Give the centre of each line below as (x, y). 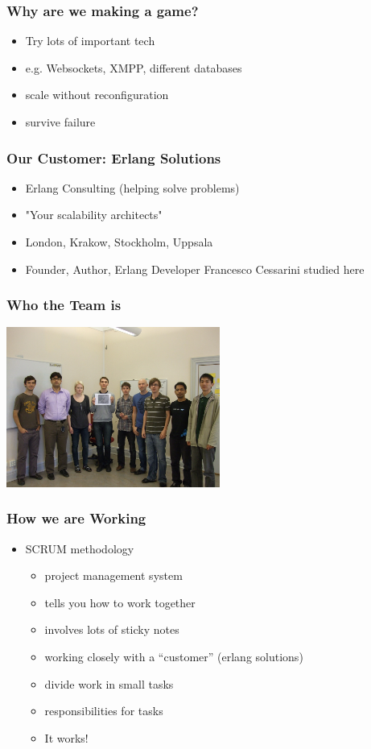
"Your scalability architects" (94, 215)
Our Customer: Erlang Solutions (114, 157)
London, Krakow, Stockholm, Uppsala (119, 242)
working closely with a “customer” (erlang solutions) (174, 656)
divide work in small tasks (109, 683)
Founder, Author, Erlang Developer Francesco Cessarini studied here (195, 269)
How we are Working (76, 518)
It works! (66, 737)
